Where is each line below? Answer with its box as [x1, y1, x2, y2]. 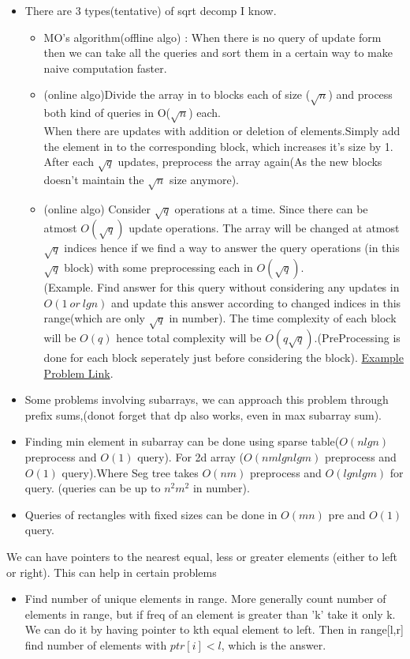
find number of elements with [24, 637, 167, 653]
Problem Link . [43, 364, 114, 381]
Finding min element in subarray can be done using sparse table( [24, 433, 340, 450]
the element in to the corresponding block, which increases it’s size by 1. [43, 137, 393, 154]
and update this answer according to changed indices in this [111, 294, 401, 311]
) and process [328, 86, 393, 103]
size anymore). [169, 171, 239, 187]
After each [43, 153, 95, 170]
